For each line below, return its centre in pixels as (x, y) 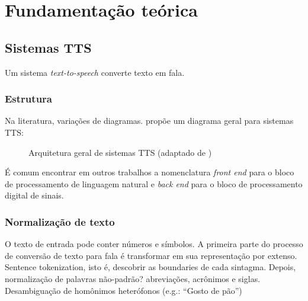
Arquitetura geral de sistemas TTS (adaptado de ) (120, 152)
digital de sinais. (34, 195)
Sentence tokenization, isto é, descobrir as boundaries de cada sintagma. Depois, (150, 267)
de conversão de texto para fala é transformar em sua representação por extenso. (151, 255)
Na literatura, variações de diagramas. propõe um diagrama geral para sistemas (149, 121)
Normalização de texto (60, 221)
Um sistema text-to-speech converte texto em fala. (95, 72)
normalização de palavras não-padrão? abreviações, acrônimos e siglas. (133, 278)
